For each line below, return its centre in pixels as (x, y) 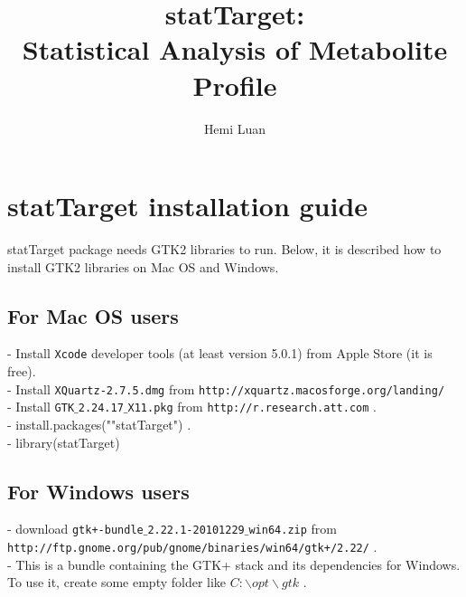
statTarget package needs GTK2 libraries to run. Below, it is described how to (224, 249)
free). (22, 371)
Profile (235, 85)
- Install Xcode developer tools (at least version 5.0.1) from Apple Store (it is (220, 353)
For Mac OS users (93, 315)
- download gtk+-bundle (75, 529)
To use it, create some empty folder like (117, 582)
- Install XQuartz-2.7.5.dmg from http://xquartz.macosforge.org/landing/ (226, 389)
